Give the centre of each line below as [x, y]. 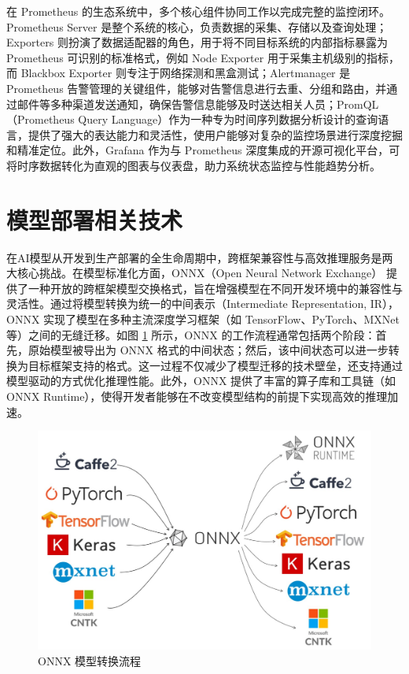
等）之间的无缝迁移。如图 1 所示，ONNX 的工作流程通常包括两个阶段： [191, 334]
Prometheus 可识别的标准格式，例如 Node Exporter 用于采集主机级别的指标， [203, 57]
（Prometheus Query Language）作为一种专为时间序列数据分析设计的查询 [192, 119]
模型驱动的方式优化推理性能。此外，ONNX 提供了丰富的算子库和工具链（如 [201, 381]
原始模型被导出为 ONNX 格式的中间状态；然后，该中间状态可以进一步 [208, 350]
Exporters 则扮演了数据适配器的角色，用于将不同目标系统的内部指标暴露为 [197, 42]
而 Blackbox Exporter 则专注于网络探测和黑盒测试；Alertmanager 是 [179, 73]
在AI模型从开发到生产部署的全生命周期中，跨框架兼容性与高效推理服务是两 [200, 257]
